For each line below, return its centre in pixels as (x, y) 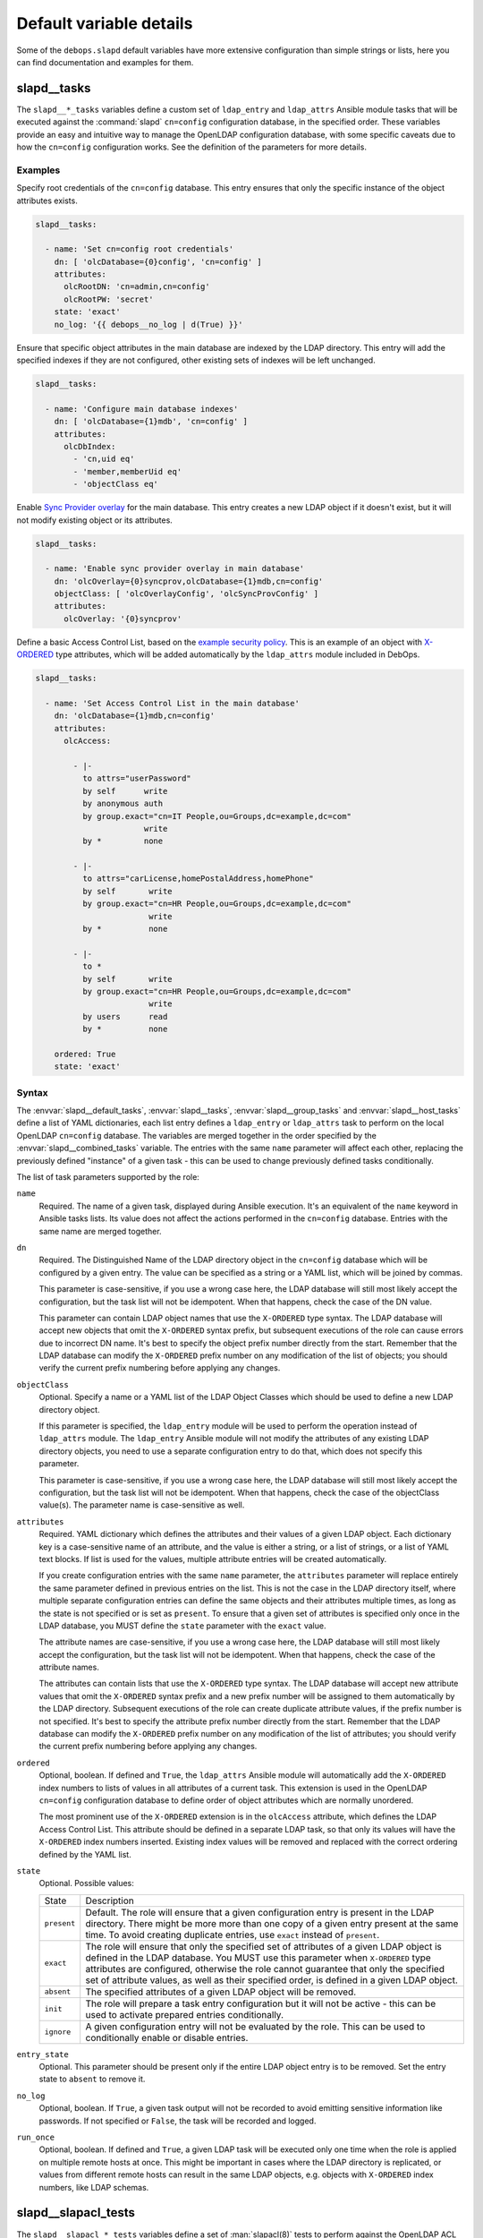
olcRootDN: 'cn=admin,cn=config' (137, 287)
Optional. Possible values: (86, 1884)
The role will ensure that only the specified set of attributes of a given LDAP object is (263, 1946)
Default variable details (105, 23)
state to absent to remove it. (92, 2079)
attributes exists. (47, 201)
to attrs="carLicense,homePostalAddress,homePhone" (198, 879)
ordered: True (85, 1054)
